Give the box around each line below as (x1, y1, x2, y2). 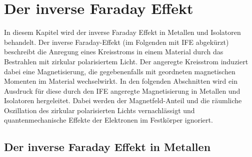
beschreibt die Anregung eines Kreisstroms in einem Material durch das (4, 46, 223, 57)
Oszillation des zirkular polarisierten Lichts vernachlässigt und (4, 105, 195, 115)
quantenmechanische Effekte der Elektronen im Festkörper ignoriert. (4, 115, 213, 125)
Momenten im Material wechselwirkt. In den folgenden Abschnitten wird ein (4, 76, 237, 86)
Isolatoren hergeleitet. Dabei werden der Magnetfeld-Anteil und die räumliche (4, 95, 242, 106)
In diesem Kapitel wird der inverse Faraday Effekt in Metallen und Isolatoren (4, 27, 241, 37)
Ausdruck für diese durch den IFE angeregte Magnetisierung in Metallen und (4, 85, 240, 96)
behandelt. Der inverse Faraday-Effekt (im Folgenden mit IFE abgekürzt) (4, 36, 229, 47)
